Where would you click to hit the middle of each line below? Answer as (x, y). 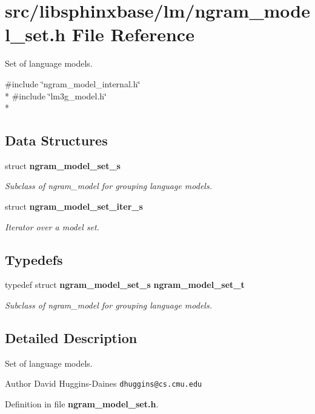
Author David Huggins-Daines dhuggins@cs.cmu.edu (104, 383)
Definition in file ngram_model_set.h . (82, 404)
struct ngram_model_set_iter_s (74, 206)
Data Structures (56, 140)
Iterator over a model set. (52, 226)
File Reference (133, 34)
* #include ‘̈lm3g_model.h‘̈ (56, 95)
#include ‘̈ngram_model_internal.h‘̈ (73, 83)
